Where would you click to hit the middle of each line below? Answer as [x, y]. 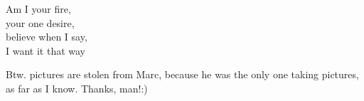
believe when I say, [47, 37]
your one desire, [40, 22]
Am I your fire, [38, 9]
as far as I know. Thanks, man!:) [77, 88]
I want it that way [45, 50]
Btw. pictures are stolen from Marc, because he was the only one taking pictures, [182, 74]
